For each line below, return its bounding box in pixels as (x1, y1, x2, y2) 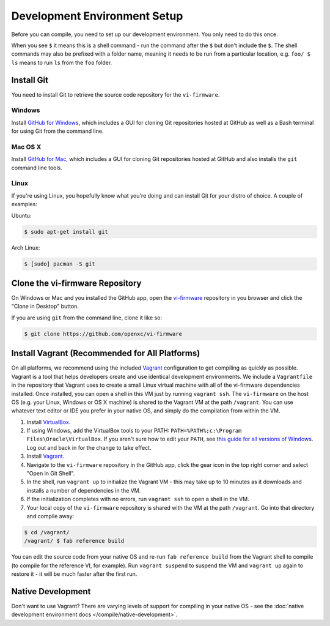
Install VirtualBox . (26, 418, 71, 425)
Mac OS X (11, 143, 42, 151)
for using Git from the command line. (11, 127, 104, 135)
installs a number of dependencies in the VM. (26, 486, 141, 494)
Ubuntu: (11, 212, 32, 219)
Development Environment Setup (11, 9, 183, 23)
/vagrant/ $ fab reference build (24, 537, 125, 545)
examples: (11, 201, 38, 208)
